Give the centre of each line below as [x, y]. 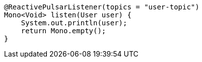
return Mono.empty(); [63, 31]
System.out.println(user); [74, 23]
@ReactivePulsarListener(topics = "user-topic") [102, 7]
